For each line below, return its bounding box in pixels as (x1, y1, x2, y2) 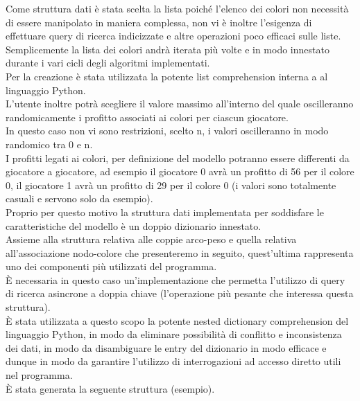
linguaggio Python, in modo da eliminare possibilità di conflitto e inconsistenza (6, 327, 342, 341)
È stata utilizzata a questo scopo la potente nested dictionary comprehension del (6, 313, 349, 328)
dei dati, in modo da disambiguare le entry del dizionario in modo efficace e (6, 340, 327, 355)
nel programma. (6, 368, 73, 382)
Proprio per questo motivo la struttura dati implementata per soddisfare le (6, 204, 324, 219)
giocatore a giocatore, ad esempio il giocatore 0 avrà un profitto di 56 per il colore (6, 164, 354, 179)
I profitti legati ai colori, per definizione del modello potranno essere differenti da (6, 150, 350, 165)
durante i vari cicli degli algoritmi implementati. (6, 55, 210, 70)
